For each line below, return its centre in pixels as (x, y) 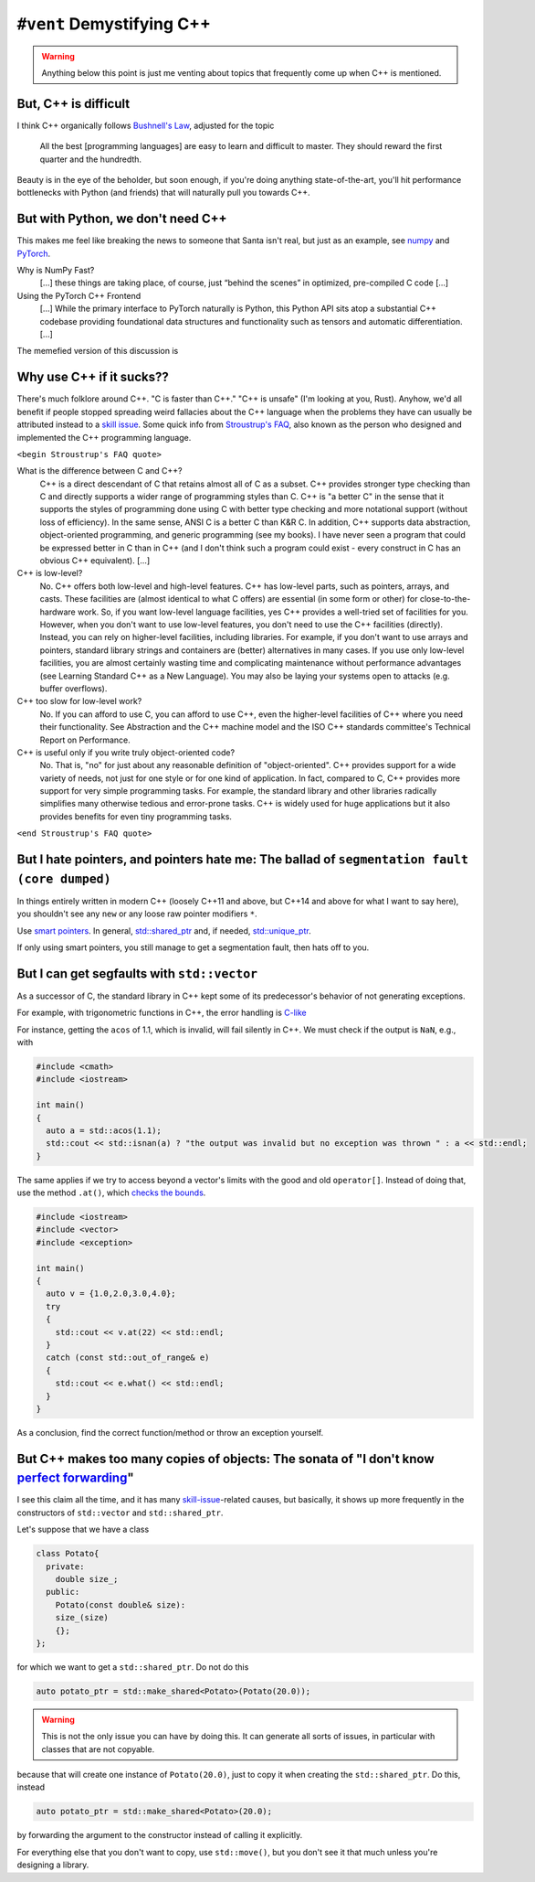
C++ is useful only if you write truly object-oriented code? (126, 752)
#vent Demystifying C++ (114, 24)
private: (65, 1567)
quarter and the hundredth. (90, 159)
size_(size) (82, 1618)
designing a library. (53, 1865)
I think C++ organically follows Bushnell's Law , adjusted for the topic (146, 125)
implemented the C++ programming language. (104, 437)
